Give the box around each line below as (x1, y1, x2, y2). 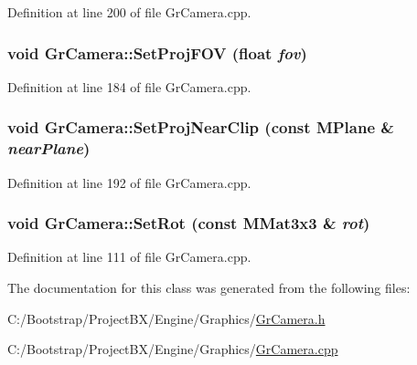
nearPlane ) (7, 137, 91, 160)
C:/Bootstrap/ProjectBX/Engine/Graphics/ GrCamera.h (7, 308, 326, 328)
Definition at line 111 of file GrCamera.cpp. (7, 247, 251, 266)
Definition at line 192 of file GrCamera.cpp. (7, 172, 251, 192)
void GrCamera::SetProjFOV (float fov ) (7, 41, 307, 64)
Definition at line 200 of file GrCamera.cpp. (7, 3, 251, 21)
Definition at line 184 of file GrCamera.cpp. (7, 77, 251, 96)
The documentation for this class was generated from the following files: (7, 277, 411, 297)
